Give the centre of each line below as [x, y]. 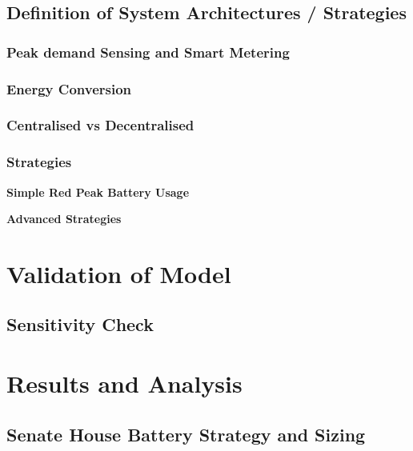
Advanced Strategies [64, 219]
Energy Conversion [69, 88]
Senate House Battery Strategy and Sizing [186, 434]
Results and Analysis [124, 383]
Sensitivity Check [80, 324]
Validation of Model [119, 273]
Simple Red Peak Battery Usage [98, 192]
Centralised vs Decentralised [100, 125]
